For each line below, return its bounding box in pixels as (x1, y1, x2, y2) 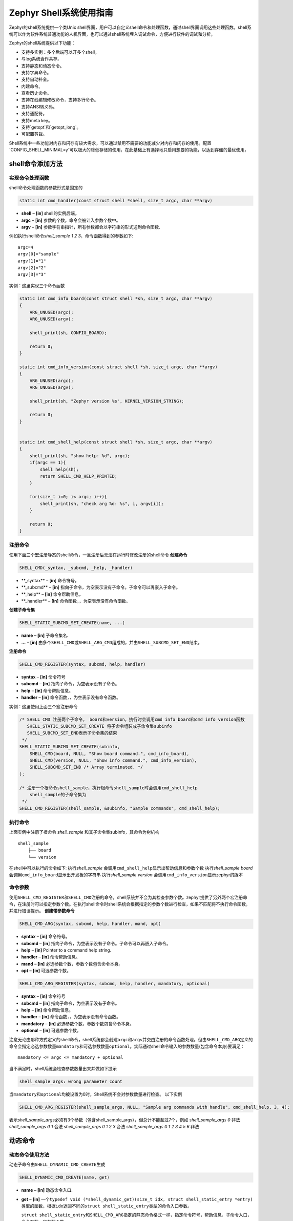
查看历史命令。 (21, 90, 51, 96)
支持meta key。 (21, 117, 53, 123)
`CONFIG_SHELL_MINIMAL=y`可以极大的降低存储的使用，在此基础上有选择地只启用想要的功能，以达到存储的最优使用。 (9, 147, 249, 153)
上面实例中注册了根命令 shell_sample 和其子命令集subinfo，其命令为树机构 (9, 829, 160, 835)
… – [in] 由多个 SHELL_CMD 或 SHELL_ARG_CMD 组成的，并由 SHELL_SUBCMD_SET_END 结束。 (21, 639, 202, 645)
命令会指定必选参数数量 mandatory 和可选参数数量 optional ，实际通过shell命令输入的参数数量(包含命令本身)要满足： (9, 1043, 245, 1049)
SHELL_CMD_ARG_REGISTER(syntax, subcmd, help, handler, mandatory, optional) (19, 981, 210, 987)
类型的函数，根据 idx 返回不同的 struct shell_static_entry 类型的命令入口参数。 (21, 1203, 192, 1209)
